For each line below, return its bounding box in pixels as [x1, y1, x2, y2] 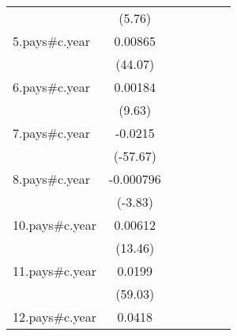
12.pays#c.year [13, 307, 96, 326]
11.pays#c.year [13, 262, 96, 280]
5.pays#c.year [13, 32, 90, 50]
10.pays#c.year [13, 216, 96, 234]
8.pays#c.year [13, 170, 90, 188]
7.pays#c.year [13, 124, 90, 142]
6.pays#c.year [13, 78, 90, 96]
